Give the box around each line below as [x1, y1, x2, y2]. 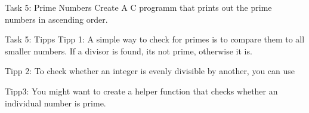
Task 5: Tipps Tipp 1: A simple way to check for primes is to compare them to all [5, 33, 305, 45]
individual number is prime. [5, 96, 106, 109]
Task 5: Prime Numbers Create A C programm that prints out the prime [5, 1, 272, 13]
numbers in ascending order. [5, 13, 108, 25]
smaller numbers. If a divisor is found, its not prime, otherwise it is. [5, 44, 252, 57]
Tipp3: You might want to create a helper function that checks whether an [5, 84, 278, 97]
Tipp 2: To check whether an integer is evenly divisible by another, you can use [5, 65, 295, 77]
